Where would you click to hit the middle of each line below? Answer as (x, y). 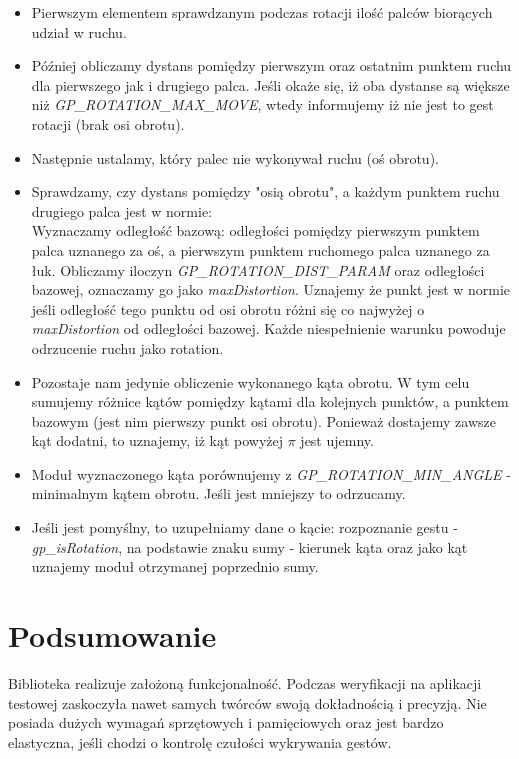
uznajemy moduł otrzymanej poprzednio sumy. (175, 566)
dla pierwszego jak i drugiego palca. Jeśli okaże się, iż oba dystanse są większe (270, 84)
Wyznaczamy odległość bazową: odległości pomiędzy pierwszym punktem (255, 230)
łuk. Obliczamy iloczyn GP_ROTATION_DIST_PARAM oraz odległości (258, 269)
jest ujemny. (337, 440)
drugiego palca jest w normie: (122, 210)
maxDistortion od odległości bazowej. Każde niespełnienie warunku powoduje (268, 328)
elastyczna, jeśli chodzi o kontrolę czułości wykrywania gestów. (200, 741)
